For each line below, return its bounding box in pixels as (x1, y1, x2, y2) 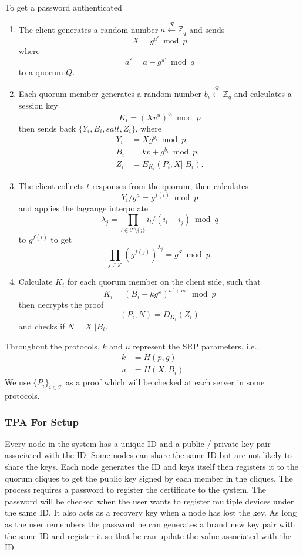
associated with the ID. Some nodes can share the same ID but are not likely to (5, 449, 292, 461)
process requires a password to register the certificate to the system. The (5, 483, 266, 496)
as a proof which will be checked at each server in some (65, 376, 265, 388)
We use (5, 376, 31, 388)
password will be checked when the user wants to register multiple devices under (5, 495, 294, 507)
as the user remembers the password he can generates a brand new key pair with (5, 517, 295, 530)
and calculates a (234, 87, 292, 99)
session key (18, 99, 58, 112)
